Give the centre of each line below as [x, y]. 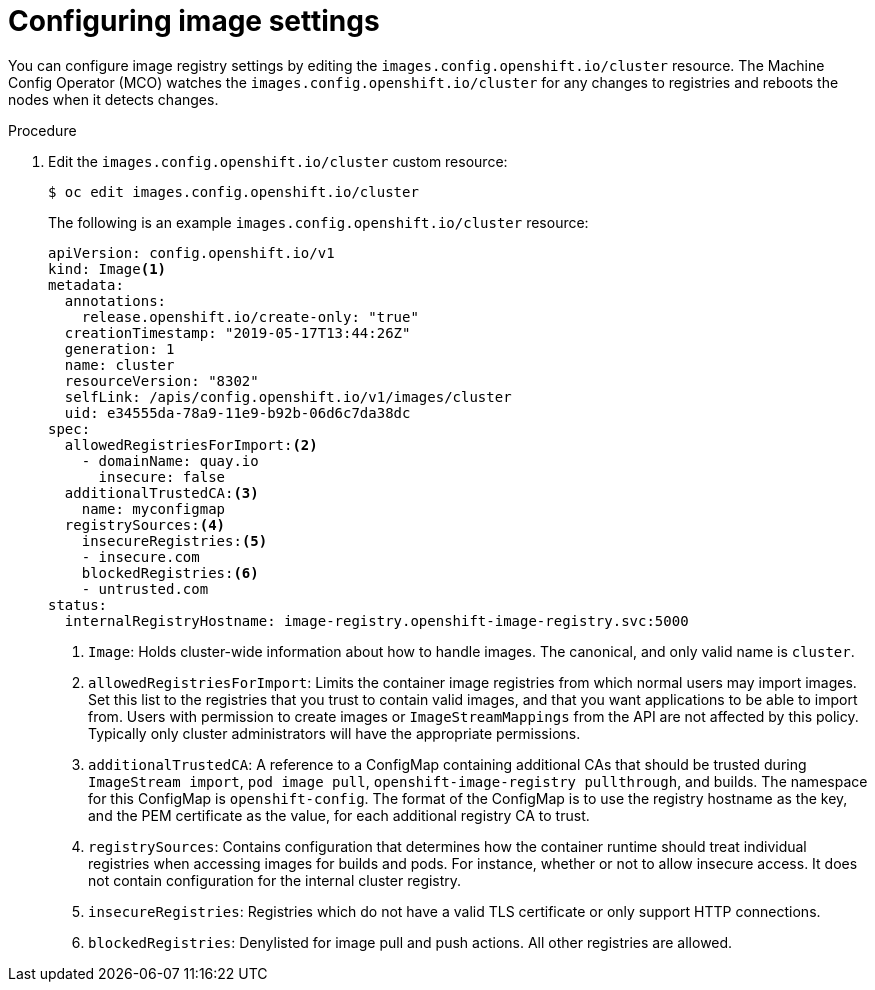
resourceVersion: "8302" [161, 380]
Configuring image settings [194, 21]
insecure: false [162, 476]
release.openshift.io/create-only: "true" [250, 316]
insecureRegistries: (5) [174, 540]
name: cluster [119, 364]
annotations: [115, 300]
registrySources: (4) [145, 524]
